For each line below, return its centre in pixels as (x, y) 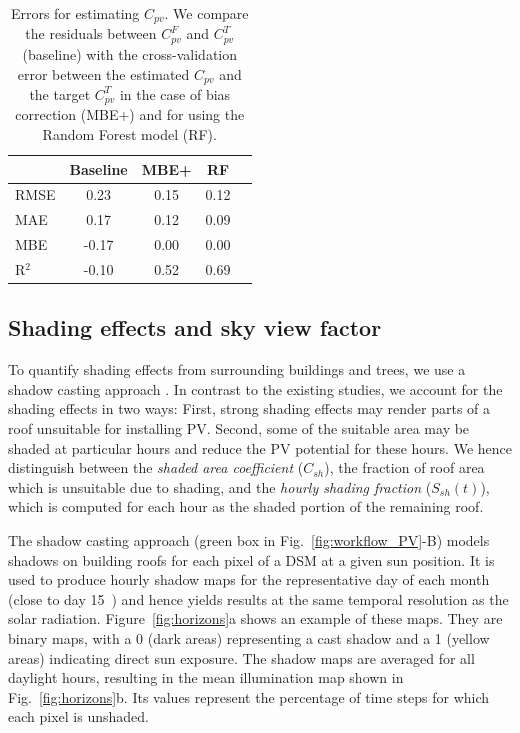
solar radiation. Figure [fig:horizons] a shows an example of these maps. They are (255, 618)
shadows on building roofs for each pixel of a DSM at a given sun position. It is (251, 559)
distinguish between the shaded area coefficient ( (156, 467)
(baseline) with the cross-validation (130, 53)
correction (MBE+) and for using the (130, 114)
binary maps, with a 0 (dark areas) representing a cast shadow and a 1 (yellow (249, 637)
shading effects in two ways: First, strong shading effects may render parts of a (249, 408)
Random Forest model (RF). (129, 134)
